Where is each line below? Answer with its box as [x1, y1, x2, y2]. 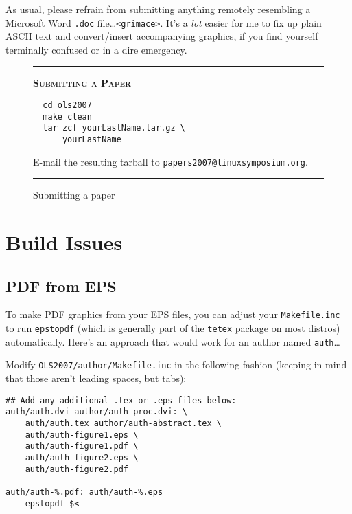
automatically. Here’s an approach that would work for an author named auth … [5, 334, 340, 348]
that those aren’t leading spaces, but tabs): [5, 371, 187, 385]
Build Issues [5, 228, 123, 256]
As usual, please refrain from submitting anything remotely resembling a [5, 2, 311, 16]
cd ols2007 [43, 100, 92, 111]
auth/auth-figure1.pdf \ [25, 441, 139, 451]
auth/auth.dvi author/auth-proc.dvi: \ [5, 407, 187, 417]
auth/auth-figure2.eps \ [25, 452, 139, 462]
